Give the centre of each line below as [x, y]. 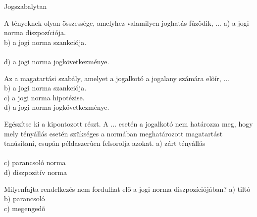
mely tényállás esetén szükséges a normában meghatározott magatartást [113, 133]
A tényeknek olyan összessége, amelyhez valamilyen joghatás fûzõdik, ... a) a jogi [127, 22]
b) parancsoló [25, 198]
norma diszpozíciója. [35, 32]
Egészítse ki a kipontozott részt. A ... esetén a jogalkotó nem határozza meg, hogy [128, 123]
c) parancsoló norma [35, 162]
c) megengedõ [25, 208]
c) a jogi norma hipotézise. [44, 97]
